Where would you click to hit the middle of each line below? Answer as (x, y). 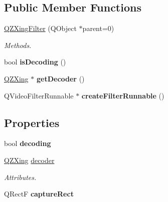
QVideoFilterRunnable (39, 95)
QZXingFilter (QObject (40, 28)
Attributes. (20, 177)
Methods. (18, 45)
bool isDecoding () (35, 62)
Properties (32, 122)
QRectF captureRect (39, 194)
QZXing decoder (29, 160)
